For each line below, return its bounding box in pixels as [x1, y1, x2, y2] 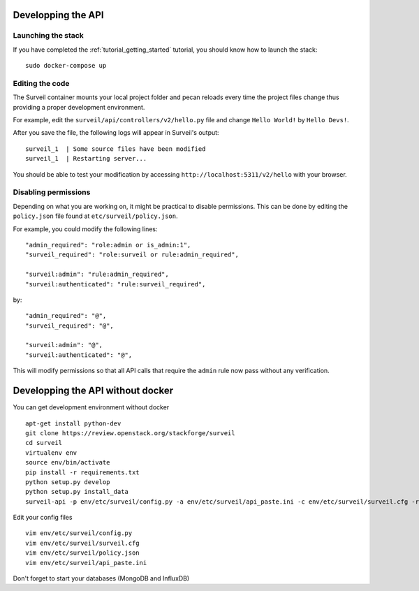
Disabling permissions [13, 187, 91, 197]
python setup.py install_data [25, 488, 129, 496]
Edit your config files [13, 513, 73, 522]
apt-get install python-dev [25, 419, 122, 428]
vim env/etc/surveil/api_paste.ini [25, 559, 147, 567]
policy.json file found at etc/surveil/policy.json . [13, 212, 178, 220]
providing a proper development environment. [13, 103, 145, 111]
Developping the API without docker [13, 385, 174, 397]
